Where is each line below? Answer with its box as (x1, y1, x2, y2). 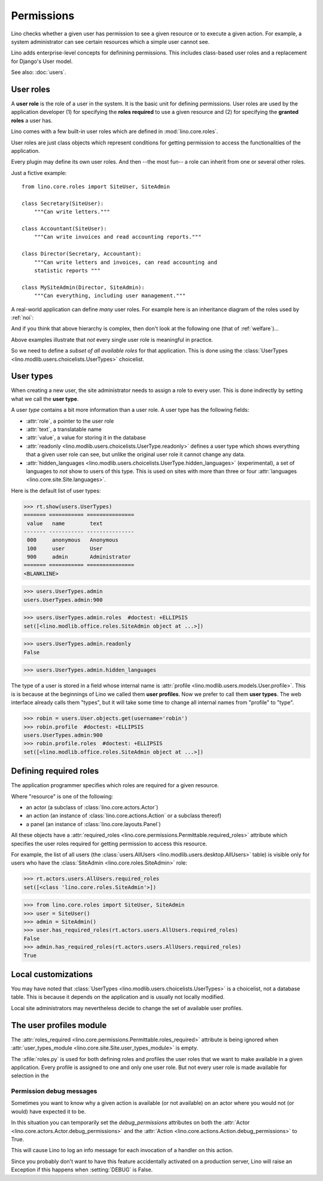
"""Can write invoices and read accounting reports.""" (33, 234, 202, 240)
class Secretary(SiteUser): (22, 200, 104, 207)
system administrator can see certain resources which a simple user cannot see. (11, 38, 210, 45)
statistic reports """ (33, 267, 101, 274)
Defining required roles (11, 766, 99, 776)
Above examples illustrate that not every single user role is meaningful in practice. (11, 336, 214, 343)
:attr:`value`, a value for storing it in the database (26, 434, 146, 441)
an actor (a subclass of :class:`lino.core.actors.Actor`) (26, 803, 159, 811)
